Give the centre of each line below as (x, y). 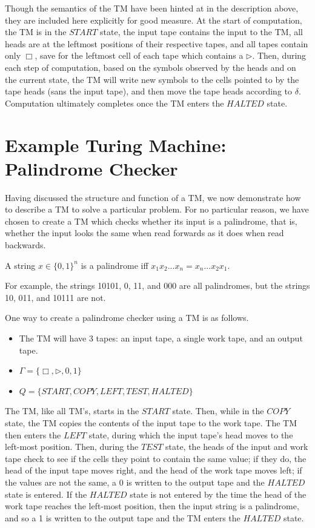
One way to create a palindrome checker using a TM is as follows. (127, 318)
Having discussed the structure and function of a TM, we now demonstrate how (153, 197)
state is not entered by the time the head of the (218, 494)
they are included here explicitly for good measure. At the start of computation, (154, 20)
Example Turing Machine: (116, 144)
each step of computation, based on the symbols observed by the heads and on (151, 67)
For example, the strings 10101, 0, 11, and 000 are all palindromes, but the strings (157, 285)
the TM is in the (36, 32)
